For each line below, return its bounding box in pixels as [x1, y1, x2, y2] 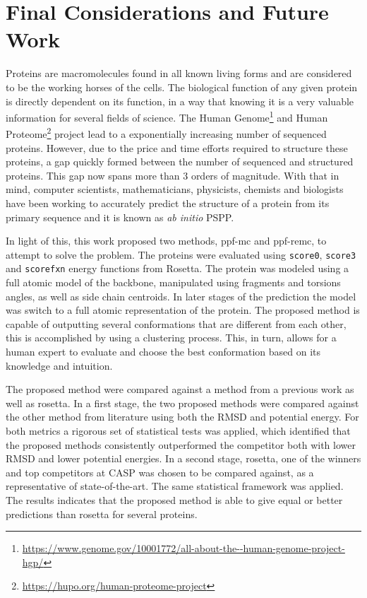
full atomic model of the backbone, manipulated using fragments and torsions [6, 275, 341, 290]
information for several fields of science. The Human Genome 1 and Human [6, 108, 328, 124]
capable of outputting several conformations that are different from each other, [6, 316, 347, 331]
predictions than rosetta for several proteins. [6, 506, 198, 521]
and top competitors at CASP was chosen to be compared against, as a [6, 464, 314, 479]
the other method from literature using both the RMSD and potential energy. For [6, 409, 359, 424]
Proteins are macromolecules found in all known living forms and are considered [6, 66, 352, 81]
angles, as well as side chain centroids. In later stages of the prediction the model [6, 288, 356, 303]
